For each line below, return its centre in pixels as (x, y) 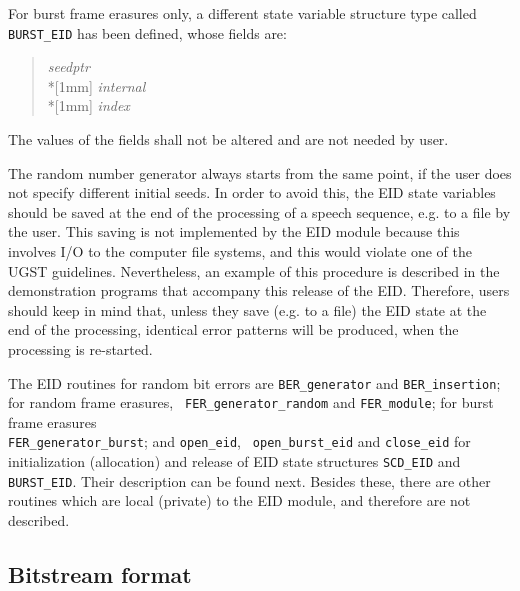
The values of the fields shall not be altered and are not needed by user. (228, 139)
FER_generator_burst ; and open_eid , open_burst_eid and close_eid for (239, 441)
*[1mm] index (88, 105)
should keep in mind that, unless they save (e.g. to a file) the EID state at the (247, 309)
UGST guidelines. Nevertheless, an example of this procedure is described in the (254, 270)
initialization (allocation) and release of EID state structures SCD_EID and (234, 461)
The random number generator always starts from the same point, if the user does (260, 172)
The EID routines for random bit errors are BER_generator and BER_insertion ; (254, 382)
